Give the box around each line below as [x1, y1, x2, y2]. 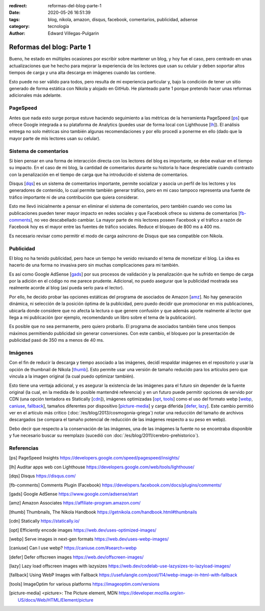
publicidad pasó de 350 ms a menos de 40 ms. [9, 337, 105, 343]
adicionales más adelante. [9, 92, 62, 98]
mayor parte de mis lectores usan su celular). [9, 135, 101, 141]
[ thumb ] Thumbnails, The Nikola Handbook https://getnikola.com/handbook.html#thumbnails [9, 509, 197, 515]
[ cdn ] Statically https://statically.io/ [9, 518, 80, 524]
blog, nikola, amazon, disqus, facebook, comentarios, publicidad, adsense [48, 16, 198, 22]
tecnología [48, 24, 69, 29]
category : [9, 24, 30, 29]
